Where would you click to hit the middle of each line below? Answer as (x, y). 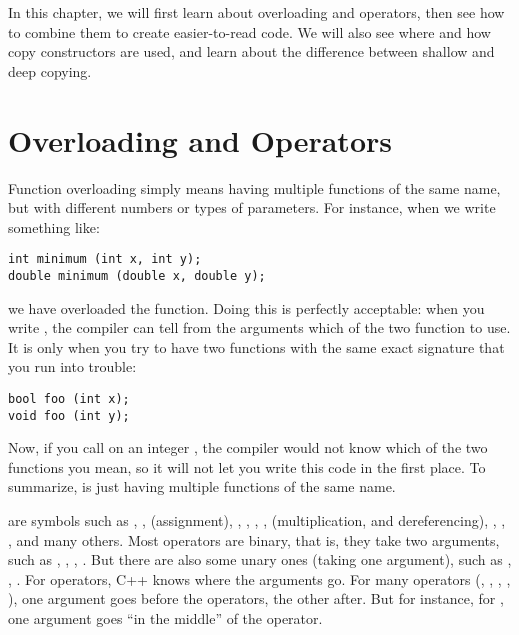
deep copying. (50, 70)
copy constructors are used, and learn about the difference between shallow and (251, 51)
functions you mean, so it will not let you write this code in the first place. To (247, 466)
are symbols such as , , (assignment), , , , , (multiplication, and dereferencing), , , (257, 520)
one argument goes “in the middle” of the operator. (165, 618)
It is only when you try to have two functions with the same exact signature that (256, 346)
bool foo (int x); (69, 398)
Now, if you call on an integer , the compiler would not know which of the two (248, 447)
